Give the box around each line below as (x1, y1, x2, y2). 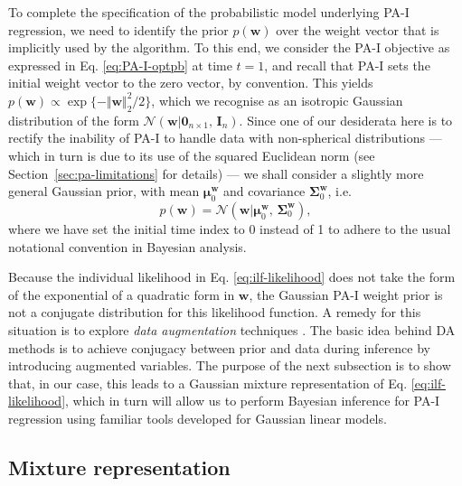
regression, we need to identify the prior (8, 20, 229, 39)
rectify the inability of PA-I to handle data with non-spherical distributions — (8, 128, 442, 147)
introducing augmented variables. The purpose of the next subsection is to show (8, 356, 451, 375)
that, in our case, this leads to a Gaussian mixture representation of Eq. (8, 373, 408, 392)
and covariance (223, 182, 306, 201)
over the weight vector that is (276, 20, 439, 39)
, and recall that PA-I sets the (264, 55, 430, 74)
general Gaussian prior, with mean (8, 182, 200, 201)
